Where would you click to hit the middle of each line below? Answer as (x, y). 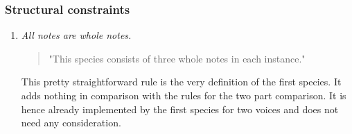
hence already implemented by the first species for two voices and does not (180, 109)
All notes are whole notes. (76, 35)
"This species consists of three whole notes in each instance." (177, 58)
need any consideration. (71, 123)
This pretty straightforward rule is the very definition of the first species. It (181, 82)
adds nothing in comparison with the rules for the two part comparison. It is (184, 95)
